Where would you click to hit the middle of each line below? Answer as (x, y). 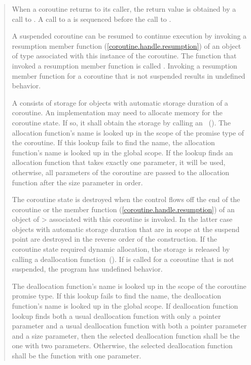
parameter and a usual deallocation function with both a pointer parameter (129, 326)
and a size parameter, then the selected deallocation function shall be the (126, 335)
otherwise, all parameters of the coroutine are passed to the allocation (121, 172)
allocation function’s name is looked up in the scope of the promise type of (128, 132)
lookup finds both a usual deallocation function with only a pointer (116, 316)
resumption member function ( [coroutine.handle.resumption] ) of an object (127, 45)
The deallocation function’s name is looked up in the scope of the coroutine (129, 286)
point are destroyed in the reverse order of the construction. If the (114, 239)
